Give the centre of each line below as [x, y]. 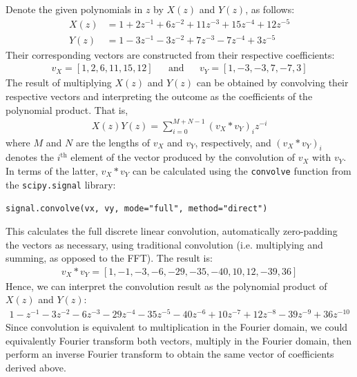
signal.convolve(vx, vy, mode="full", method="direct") [137, 209]
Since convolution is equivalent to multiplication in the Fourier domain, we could [177, 327]
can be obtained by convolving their [272, 83]
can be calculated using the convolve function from [242, 170]
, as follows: [270, 9]
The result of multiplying [59, 83]
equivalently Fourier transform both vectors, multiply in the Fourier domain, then [179, 340]
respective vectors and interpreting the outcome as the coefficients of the [159, 96]
